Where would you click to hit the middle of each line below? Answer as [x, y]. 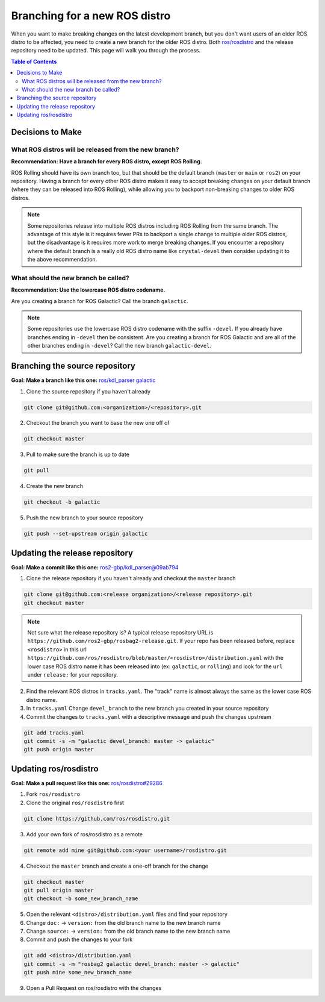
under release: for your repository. [73, 674]
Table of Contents [34, 61]
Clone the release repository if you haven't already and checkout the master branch [131, 578]
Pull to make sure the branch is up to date [78, 454]
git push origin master [59, 750]
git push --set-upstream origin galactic [86, 534]
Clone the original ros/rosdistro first [75, 803]
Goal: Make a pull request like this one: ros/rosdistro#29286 [87, 783]
